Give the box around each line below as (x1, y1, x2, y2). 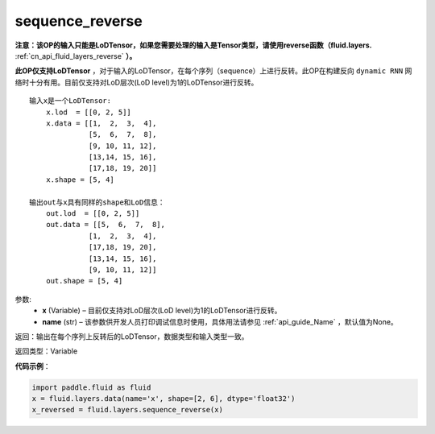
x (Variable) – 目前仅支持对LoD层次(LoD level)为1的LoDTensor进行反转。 (42, 306, 282, 316)
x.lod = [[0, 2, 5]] (45, 107, 132, 117)
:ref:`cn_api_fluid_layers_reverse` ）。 (14, 51, 137, 60)
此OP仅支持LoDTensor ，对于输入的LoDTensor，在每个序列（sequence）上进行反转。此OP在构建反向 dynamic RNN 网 (14, 66, 412, 76)
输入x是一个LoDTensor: (29, 97, 112, 105)
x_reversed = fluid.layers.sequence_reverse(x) (31, 405, 223, 415)
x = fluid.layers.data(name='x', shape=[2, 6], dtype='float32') (31, 395, 296, 403)
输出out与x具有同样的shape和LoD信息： (29, 197, 165, 207)
